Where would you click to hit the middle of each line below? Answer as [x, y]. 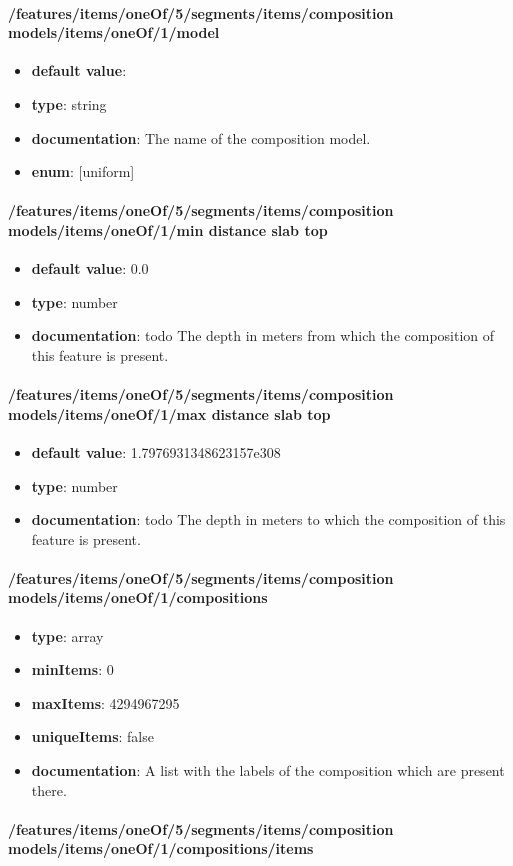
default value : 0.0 [90, 268]
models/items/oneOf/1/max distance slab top [169, 413]
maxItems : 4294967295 [105, 702]
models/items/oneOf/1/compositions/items [161, 848]
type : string [69, 103]
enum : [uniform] [83, 171]
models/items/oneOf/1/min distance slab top [168, 229]
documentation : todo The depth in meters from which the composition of [263, 335]
